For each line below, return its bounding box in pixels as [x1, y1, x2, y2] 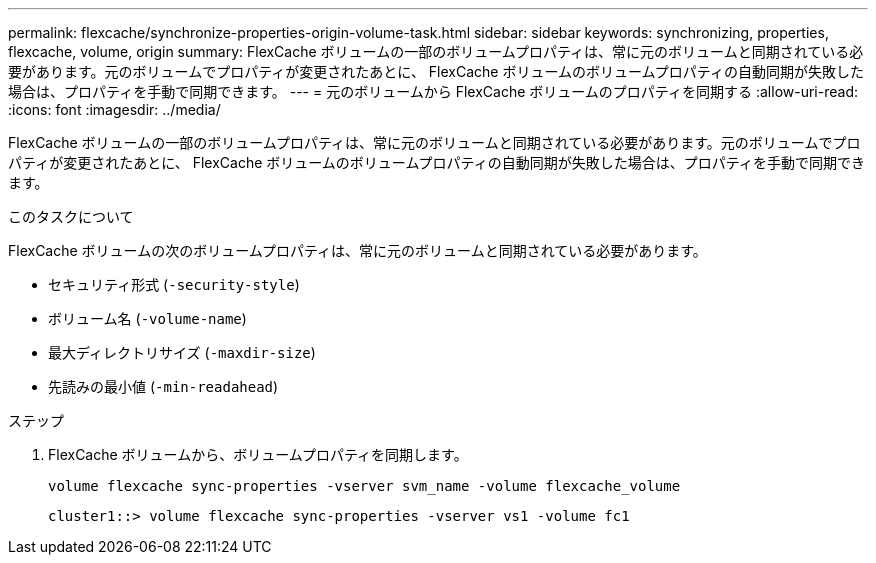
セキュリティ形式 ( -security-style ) [48, 276, 300, 293]
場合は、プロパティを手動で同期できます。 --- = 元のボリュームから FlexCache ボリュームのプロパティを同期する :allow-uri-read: [8, 83, 858, 100]
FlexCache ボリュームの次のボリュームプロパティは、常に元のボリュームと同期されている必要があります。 [8, 242, 707, 259]
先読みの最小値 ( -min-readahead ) [48, 378, 279, 395]
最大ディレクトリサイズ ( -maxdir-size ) [48, 344, 316, 361]
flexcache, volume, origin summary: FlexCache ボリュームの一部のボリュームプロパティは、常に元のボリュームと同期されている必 [8, 43, 864, 60]
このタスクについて [8, 208, 134, 225]
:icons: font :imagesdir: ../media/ [8, 101, 221, 118]
